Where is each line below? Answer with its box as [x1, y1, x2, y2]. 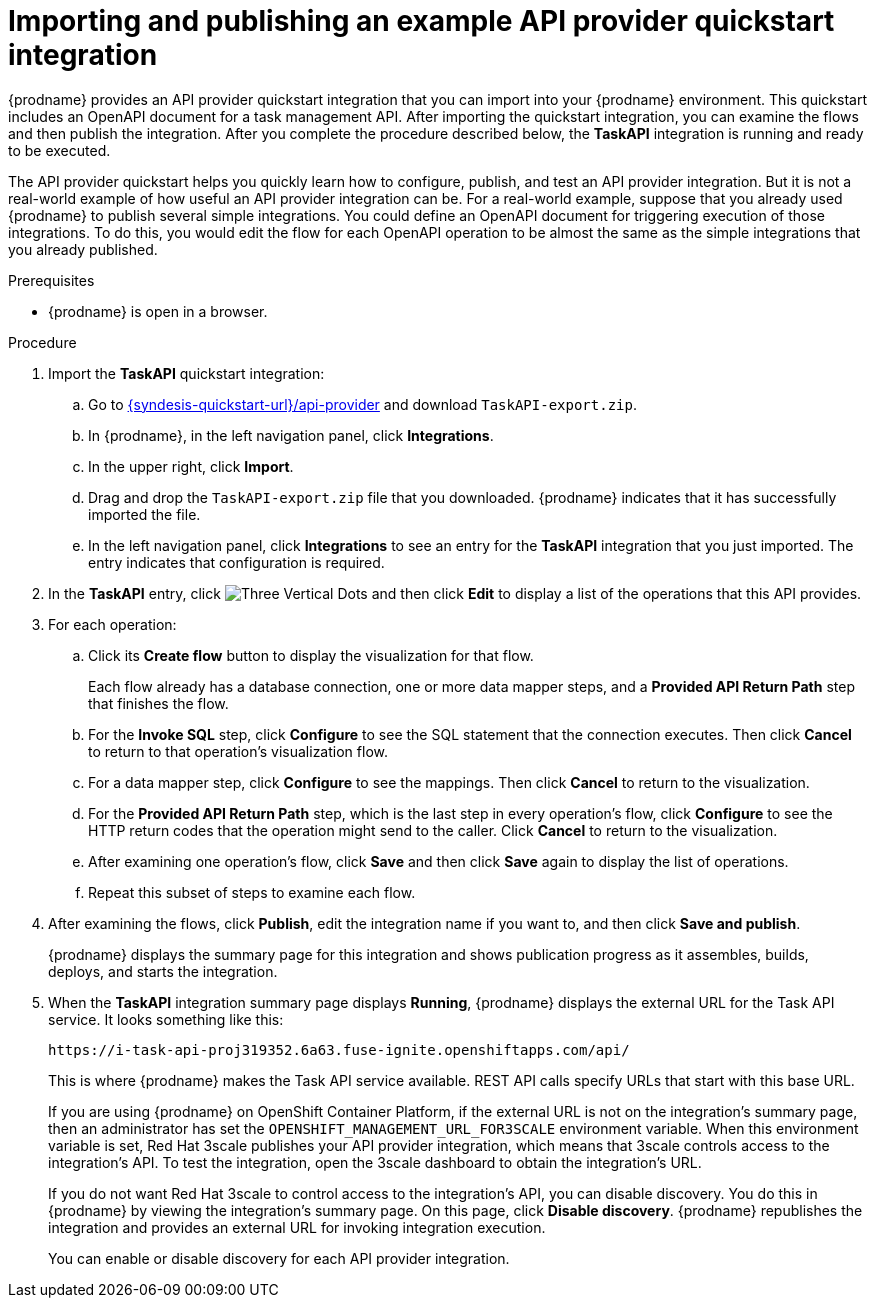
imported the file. [88, 505, 201, 523]
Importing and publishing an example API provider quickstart [8, 4, 835, 38]
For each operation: [48, 615, 177, 633]
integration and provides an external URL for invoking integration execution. [48, 1218, 546, 1236]
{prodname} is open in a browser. [48, 302, 268, 320]
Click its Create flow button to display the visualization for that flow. [88, 646, 534, 664]
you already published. [8, 240, 158, 258]
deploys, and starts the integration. [48, 962, 278, 980]
